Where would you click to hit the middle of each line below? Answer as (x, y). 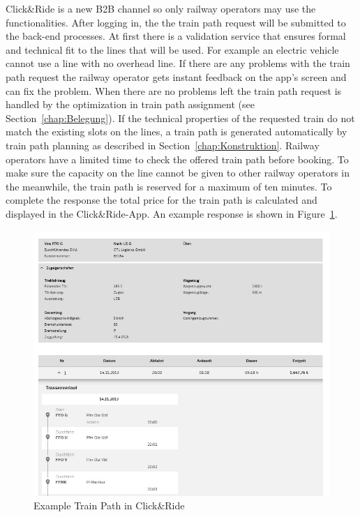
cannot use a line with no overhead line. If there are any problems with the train (178, 63)
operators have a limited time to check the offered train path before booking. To (177, 159)
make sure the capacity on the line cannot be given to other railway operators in (178, 173)
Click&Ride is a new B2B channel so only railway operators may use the (161, 8)
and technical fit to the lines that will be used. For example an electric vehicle (172, 49)
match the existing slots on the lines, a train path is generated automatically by (177, 132)
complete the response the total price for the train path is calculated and (162, 200)
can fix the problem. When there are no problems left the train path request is (174, 90)
